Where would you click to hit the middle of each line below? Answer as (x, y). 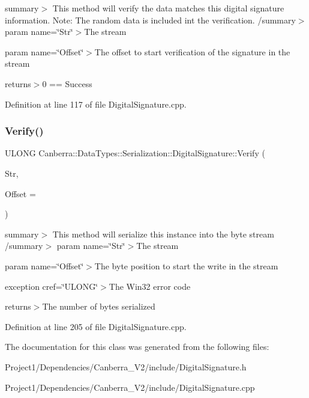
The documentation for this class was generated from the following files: (137, 347)
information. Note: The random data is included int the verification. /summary (150, 20)
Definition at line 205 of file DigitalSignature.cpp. (96, 326)
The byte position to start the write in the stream (186, 265)
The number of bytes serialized (99, 306)
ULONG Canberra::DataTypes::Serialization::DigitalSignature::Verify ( (135, 153)
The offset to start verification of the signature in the (192, 51)
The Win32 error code (150, 286)
